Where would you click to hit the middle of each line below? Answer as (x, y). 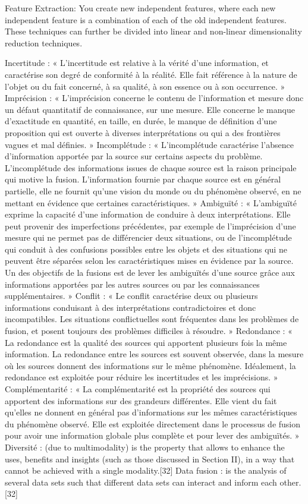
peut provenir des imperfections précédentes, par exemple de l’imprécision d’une (150, 226)
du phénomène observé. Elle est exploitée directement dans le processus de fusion (153, 423)
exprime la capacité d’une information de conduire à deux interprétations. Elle (148, 214)
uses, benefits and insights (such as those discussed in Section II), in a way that (150, 459)
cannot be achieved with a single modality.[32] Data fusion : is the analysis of (146, 470)
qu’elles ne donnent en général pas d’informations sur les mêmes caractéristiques (151, 412)
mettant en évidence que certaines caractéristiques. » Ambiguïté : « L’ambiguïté (151, 202)
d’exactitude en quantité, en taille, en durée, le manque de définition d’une (141, 121)
